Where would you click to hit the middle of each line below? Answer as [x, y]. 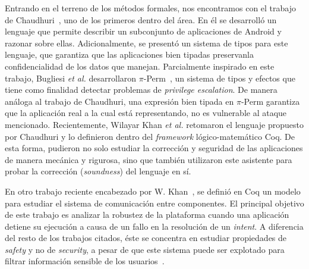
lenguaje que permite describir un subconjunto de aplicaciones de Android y [143, 31]
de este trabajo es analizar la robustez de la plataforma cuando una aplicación [147, 215]
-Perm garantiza [270, 101]
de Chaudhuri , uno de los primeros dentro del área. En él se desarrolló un [141, 19]
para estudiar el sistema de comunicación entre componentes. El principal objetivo [154, 203]
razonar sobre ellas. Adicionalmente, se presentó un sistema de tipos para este [146, 43]
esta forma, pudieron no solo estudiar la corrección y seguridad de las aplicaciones [154, 148]
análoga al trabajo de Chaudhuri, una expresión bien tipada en [119, 101]
